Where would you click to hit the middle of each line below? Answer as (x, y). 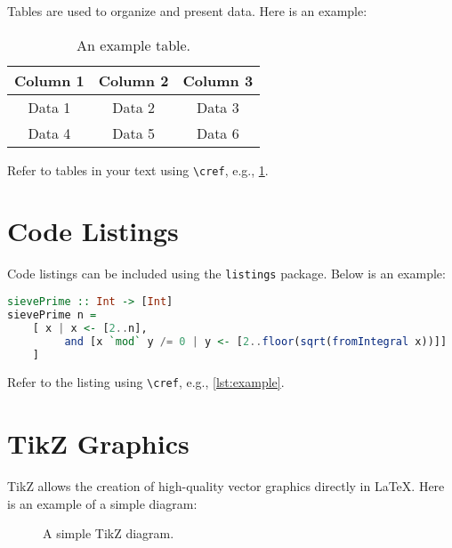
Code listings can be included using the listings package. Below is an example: (226, 274)
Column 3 (218, 80)
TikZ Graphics (98, 443)
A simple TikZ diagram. (109, 533)
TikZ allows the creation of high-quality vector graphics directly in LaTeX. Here (226, 486)
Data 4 (49, 133)
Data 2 (133, 107)
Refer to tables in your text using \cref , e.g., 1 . (138, 169)
